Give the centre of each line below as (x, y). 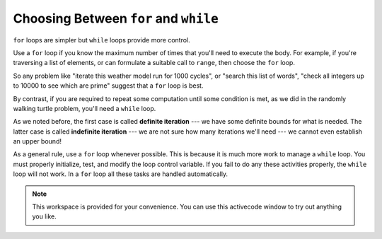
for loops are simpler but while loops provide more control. (102, 40)
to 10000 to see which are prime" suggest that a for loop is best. (108, 86)
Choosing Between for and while (116, 18)
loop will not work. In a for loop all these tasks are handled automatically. (121, 174)
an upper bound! (37, 141)
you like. (44, 216)
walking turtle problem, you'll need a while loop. (85, 108)
